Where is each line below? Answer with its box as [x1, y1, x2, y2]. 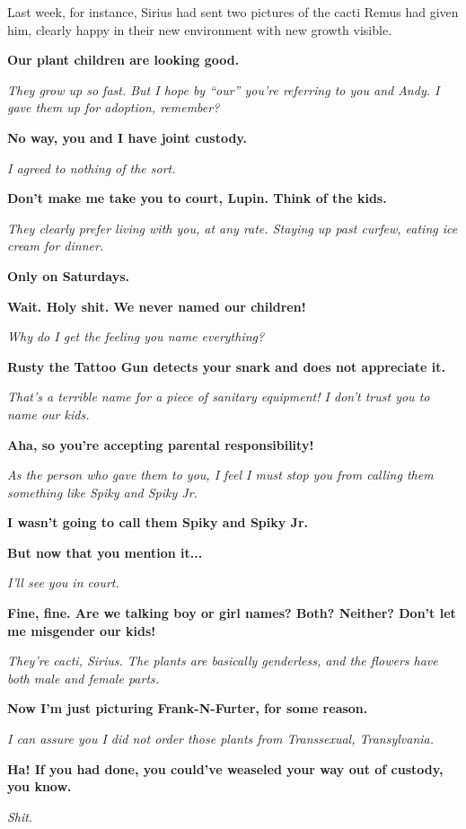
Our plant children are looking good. [7, 50, 240, 69]
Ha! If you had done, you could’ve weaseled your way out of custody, [7, 759, 444, 778]
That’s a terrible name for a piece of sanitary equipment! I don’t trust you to [7, 387, 430, 406]
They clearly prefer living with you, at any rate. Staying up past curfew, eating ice [7, 218, 458, 237]
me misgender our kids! [7, 621, 156, 639]
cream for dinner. [7, 236, 104, 255]
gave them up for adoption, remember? [7, 98, 220, 117]
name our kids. [7, 404, 90, 423]
